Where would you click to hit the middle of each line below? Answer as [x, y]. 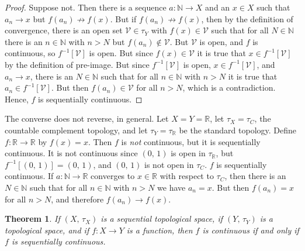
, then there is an [255, 176]
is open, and [221, 41]
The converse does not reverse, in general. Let [87, 118]
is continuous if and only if [251, 230]
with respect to [187, 176]
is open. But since [121, 53]
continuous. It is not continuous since [71, 153]
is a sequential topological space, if [162, 219]
